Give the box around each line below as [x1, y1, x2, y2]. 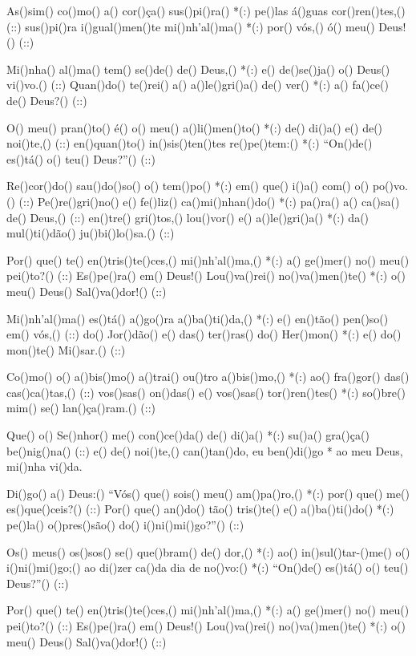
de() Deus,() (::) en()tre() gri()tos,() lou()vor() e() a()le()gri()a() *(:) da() [6, 209, 370, 225]
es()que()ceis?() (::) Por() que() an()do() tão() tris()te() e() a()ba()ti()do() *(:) [6, 500, 394, 517]
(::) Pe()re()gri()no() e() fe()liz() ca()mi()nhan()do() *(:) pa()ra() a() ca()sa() [18, 192, 400, 209]
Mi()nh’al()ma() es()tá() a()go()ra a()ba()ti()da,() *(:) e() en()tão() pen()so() [6, 310, 389, 326]
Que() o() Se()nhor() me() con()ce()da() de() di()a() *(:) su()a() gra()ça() [6, 427, 370, 443]
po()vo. [372, 177, 408, 194]
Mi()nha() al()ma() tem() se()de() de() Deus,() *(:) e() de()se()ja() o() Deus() [6, 60, 390, 77]
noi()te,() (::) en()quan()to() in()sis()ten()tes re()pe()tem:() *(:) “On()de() [6, 135, 373, 152]
